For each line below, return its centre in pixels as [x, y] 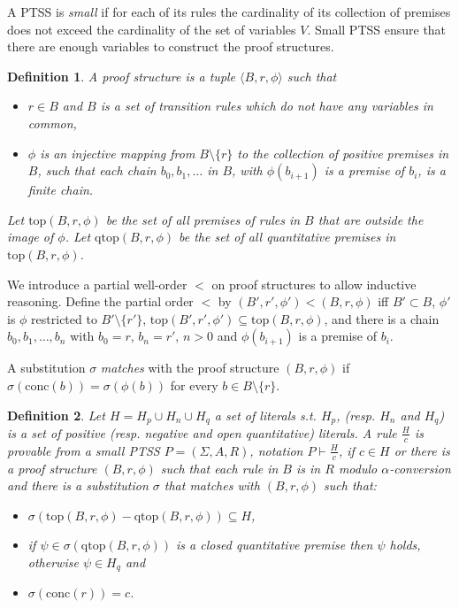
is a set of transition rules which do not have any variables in [267, 106]
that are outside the [371, 219]
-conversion [420, 468]
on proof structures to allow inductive [314, 284]
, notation [276, 450]
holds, [405, 545]
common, [52, 123]
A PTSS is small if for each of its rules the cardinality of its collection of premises [229, 12]
